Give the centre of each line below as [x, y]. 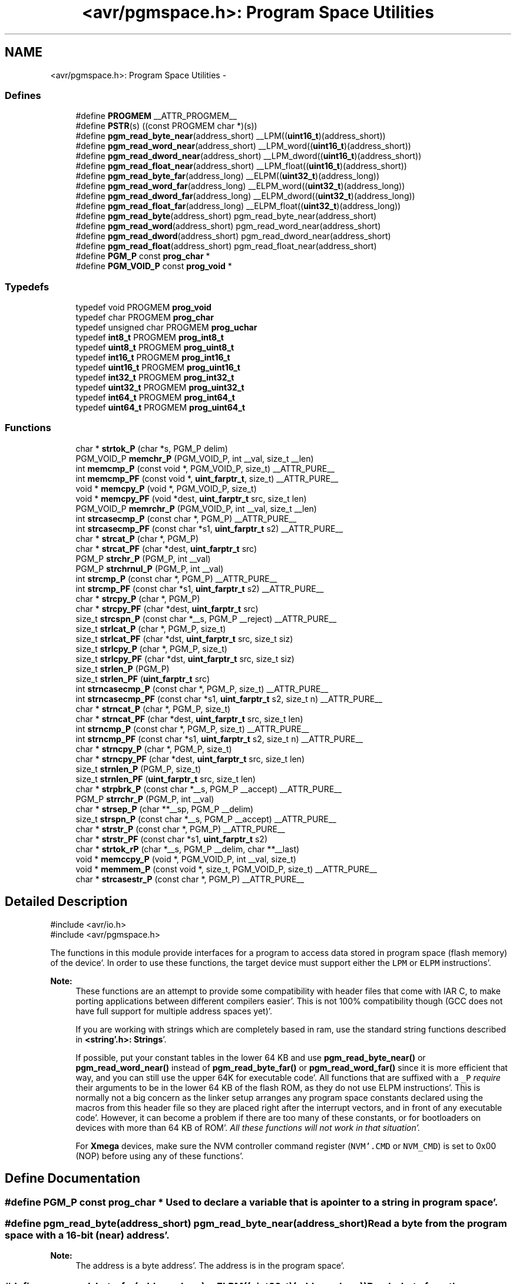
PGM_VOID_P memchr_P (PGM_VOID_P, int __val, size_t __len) [195, 458]
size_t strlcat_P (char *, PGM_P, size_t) [151, 628]
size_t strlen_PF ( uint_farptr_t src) [143, 679]
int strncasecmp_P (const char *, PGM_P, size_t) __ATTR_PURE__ [202, 689]
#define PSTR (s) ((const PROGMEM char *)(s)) [166, 126]
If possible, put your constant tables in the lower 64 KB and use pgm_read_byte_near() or [251, 1057]
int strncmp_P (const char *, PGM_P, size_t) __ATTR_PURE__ [192, 729]
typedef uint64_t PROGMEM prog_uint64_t [161, 408]
